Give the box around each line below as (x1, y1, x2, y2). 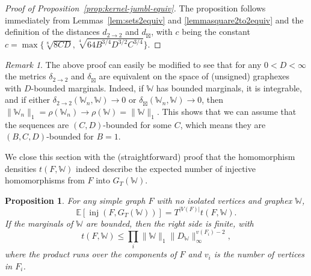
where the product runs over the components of (5, 248, 177, 260)
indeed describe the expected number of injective (76, 162, 256, 174)
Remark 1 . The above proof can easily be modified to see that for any (5, 58, 262, 70)
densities (5, 162, 37, 174)
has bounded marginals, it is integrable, (156, 81, 302, 94)
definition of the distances (5, 25, 100, 38)
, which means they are (180, 118, 266, 130)
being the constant (182, 25, 250, 38)
